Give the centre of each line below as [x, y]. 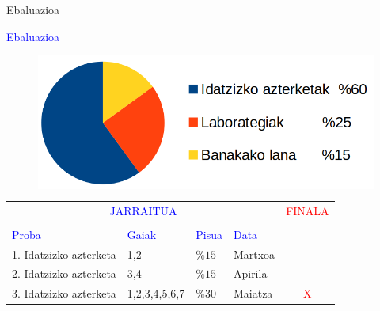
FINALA [308, 210]
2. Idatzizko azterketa [64, 273]
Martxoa [254, 254]
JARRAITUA [143, 210]
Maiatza [253, 293]
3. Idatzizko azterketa [64, 293]
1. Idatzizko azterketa [64, 254]
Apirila [250, 273]
